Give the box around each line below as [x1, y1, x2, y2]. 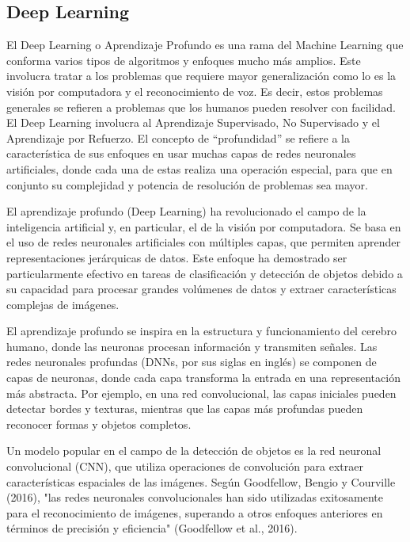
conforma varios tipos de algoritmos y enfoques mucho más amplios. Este [6, 52, 361, 68]
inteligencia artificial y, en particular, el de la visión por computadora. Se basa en [6, 218, 401, 235]
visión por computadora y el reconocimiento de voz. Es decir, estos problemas [6, 82, 383, 99]
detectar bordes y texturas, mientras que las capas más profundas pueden [6, 400, 363, 417]
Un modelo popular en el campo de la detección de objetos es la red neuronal [6, 442, 382, 459]
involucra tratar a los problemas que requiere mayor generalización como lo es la [6, 67, 397, 84]
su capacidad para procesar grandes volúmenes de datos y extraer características [6, 281, 397, 297]
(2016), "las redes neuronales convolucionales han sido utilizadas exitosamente [6, 489, 383, 506]
